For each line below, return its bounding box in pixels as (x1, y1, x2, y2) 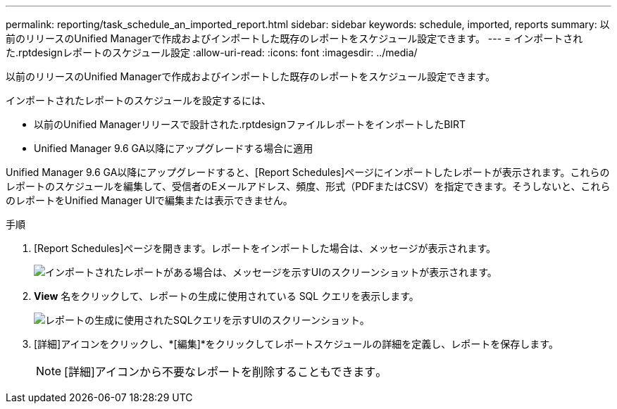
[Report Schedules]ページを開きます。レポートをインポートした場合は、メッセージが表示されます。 (34, 242, 497, 254)
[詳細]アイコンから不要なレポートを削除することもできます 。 (64, 365, 387, 379)
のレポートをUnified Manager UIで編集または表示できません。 (6, 194, 293, 206)
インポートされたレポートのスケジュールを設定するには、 (6, 94, 272, 106)
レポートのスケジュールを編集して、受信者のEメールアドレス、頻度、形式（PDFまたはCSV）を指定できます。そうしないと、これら (6, 180, 611, 192)
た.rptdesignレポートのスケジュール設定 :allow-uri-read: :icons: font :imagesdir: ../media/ (6, 46, 418, 58)
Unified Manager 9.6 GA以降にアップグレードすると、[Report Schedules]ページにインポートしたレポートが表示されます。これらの (6, 166, 610, 178)
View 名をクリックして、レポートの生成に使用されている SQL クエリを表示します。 (34, 290, 419, 302)
